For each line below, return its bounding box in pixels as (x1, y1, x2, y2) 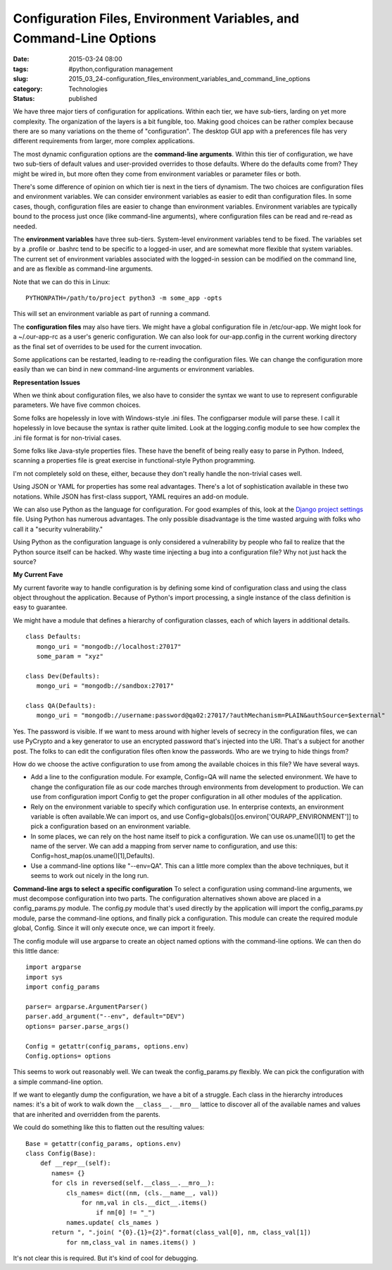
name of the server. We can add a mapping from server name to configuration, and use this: (30, 842, 298, 850)
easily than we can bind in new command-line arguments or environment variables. (13, 365, 255, 374)
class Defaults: (25, 633, 82, 641)
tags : (13, 64, 29, 73)
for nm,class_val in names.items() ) (65, 1238, 196, 1246)
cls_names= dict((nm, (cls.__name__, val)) (65, 1189, 219, 1197)
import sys (25, 973, 63, 981)
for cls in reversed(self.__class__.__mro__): (51, 1179, 215, 1187)
